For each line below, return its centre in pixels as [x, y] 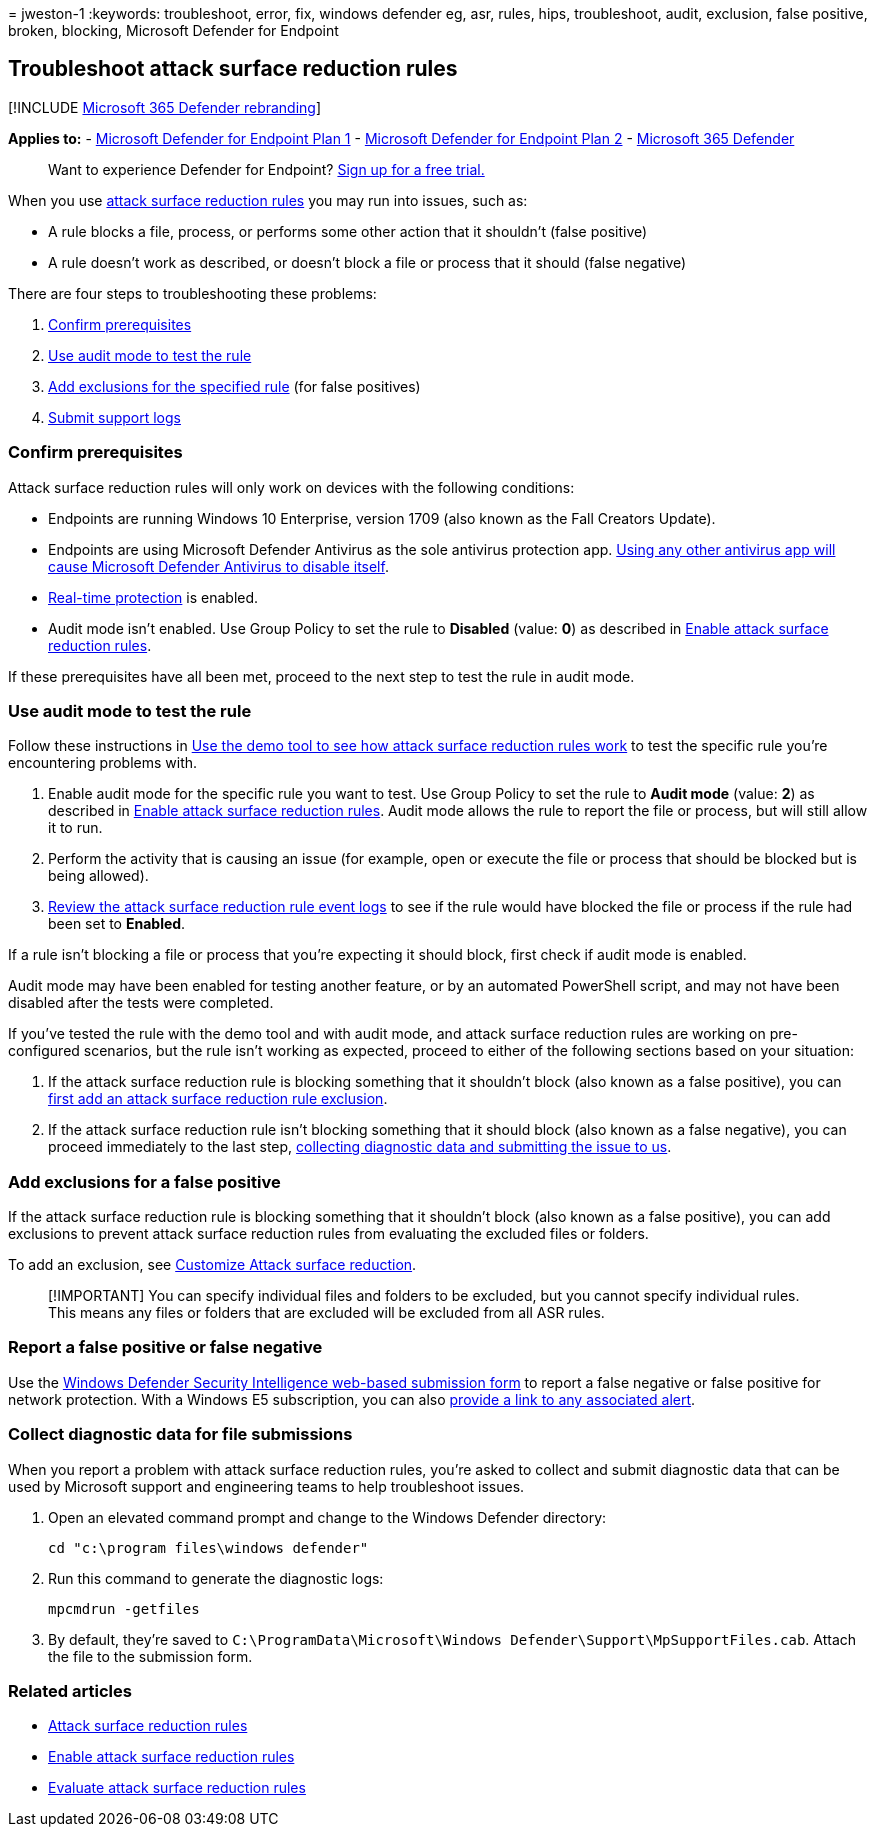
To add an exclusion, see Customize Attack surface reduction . [212, 1265]
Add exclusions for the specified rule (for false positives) [234, 386]
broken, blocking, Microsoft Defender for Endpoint [173, 30]
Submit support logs [114, 417]
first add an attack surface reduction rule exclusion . [218, 1099]
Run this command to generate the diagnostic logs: [216, 1578]
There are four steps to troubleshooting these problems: [192, 293]
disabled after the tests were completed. [141, 1003]
